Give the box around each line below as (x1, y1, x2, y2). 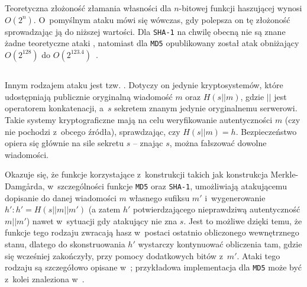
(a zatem (88, 203, 121, 215)
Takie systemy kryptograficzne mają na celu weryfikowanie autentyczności (5, 114, 273, 126)
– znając (133, 137, 163, 149)
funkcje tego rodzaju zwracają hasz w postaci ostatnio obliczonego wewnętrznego (5, 226, 299, 238)
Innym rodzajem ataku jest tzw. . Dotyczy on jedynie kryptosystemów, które (5, 79, 283, 91)
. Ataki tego (237, 249, 280, 262)
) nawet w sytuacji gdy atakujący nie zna (26, 214, 177, 227)
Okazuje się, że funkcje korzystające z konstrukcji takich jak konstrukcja (5, 168, 268, 180)
